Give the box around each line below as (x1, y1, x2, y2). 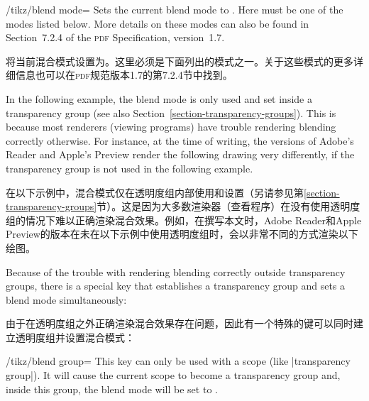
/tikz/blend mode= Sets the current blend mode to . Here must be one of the (6, 2, 343, 16)
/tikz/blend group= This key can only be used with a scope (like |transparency (6, 353, 351, 368)
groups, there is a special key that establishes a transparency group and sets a (6, 278, 346, 293)
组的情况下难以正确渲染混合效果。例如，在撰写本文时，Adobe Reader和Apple (6, 212, 362, 227)
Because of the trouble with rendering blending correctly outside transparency (6, 264, 346, 279)
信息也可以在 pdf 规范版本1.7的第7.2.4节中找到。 (15, 67, 233, 82)
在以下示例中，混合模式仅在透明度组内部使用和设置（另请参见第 (6, 185, 304, 199)
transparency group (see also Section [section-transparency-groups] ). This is (6, 105, 336, 120)
